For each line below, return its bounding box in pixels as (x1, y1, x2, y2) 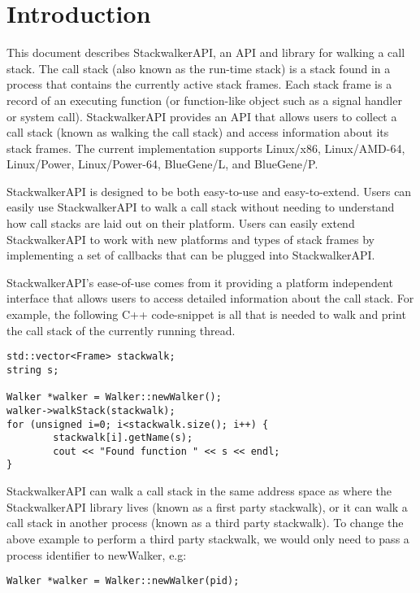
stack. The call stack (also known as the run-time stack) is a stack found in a (6, 59, 391, 76)
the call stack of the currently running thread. (6, 321, 236, 338)
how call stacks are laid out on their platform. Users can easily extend (6, 215, 355, 232)
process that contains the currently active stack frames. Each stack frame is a (6, 76, 392, 93)
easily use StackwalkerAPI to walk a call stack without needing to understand (6, 198, 395, 216)
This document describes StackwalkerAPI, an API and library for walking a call (6, 44, 405, 61)
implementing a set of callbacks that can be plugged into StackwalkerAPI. (6, 246, 375, 264)
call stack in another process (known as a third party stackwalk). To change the (6, 514, 404, 531)
